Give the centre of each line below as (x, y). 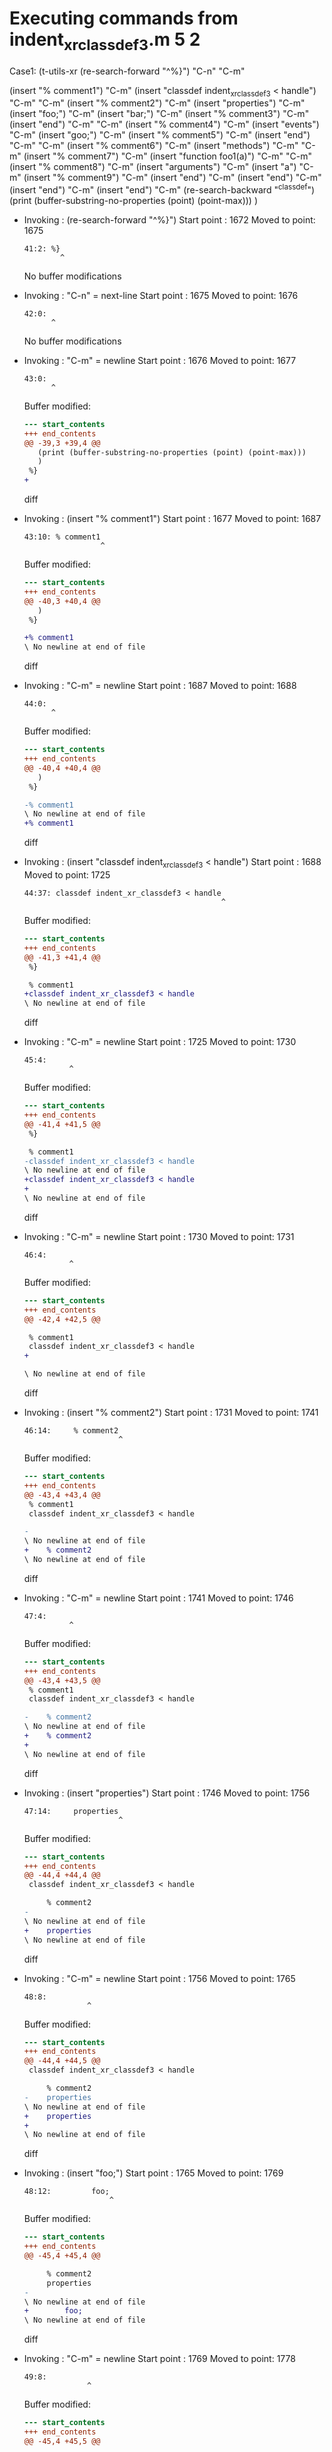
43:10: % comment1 (62, 537)
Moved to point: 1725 (67, 875)
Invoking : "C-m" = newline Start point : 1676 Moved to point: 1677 (160, 360)
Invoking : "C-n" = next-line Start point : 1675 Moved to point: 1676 (161, 295)
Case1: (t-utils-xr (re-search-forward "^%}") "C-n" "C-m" (127, 71)
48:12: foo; (66, 2192)
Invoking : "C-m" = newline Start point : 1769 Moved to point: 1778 (159, 2359)
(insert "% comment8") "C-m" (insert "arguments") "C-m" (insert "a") (153, 167)
